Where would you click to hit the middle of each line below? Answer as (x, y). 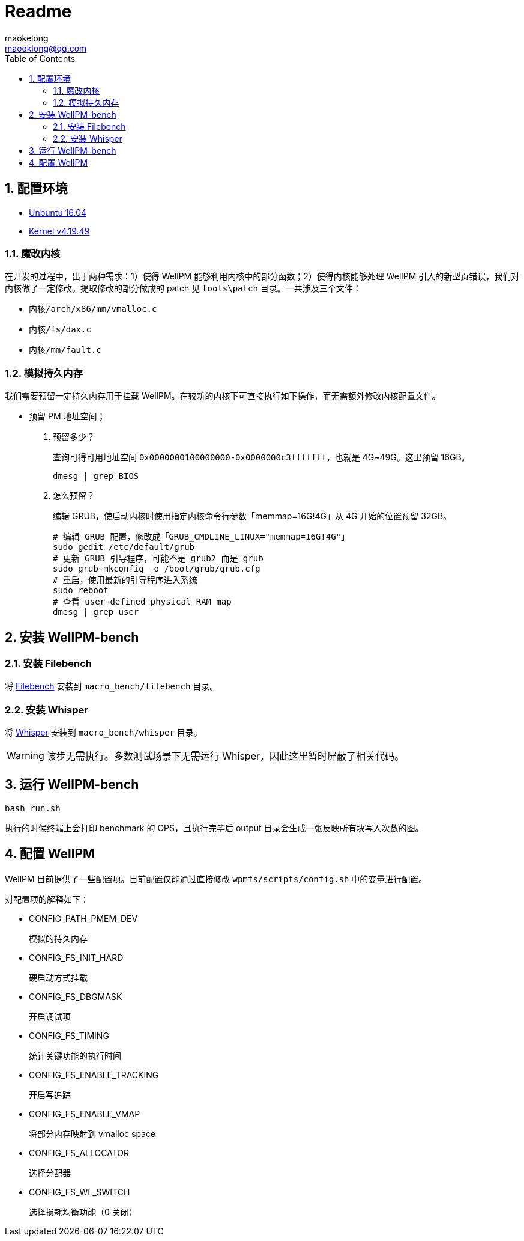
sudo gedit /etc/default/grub (124, 547)
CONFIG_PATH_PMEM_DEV (83, 918)
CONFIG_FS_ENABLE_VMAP (85, 1114)
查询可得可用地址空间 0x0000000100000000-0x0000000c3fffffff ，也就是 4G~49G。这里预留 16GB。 (261, 457)
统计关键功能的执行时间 (75, 1055)
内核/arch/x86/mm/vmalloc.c (93, 309)
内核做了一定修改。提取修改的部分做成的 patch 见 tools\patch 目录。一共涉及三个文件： (183, 288)
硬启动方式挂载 (58, 977)
